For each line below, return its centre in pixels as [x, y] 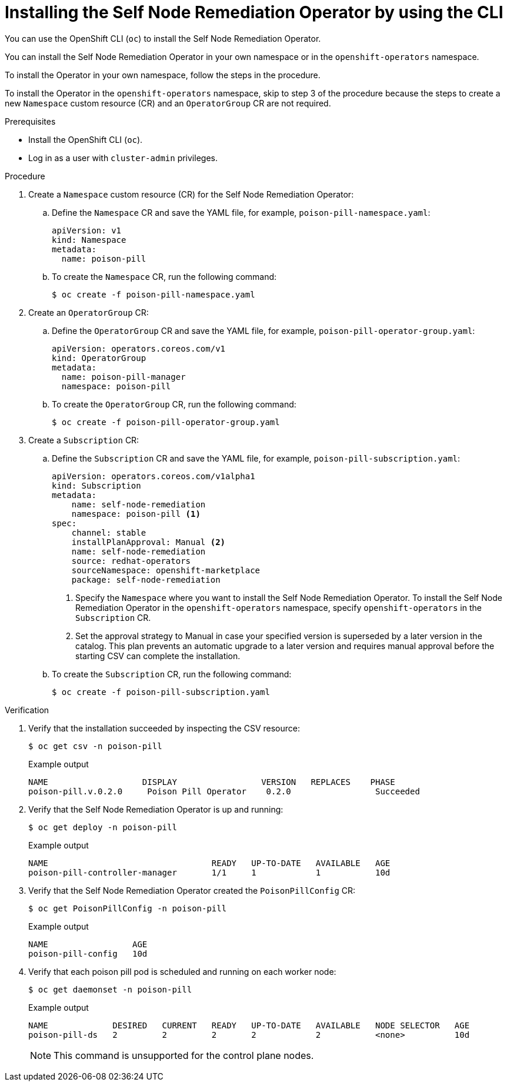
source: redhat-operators [131, 561]
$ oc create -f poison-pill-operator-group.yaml [166, 422]
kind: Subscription [96, 485]
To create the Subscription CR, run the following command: [172, 674]
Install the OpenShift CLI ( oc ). [86, 139]
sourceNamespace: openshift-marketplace [166, 570]
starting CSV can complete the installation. [158, 656]
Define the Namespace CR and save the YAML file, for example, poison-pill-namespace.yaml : [241, 212]
